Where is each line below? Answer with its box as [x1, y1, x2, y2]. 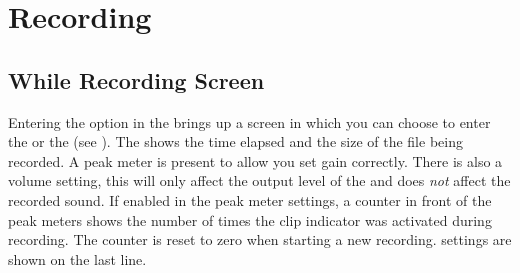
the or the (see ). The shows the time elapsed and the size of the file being [8, 131, 463, 152]
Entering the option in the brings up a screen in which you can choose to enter [8, 111, 491, 132]
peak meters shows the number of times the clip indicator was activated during [8, 209, 492, 230]
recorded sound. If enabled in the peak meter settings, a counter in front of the [8, 189, 492, 210]
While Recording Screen [8, 64, 265, 95]
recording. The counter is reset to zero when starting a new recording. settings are [8, 229, 512, 250]
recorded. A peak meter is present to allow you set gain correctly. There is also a [8, 150, 503, 171]
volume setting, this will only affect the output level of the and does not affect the [8, 170, 511, 191]
